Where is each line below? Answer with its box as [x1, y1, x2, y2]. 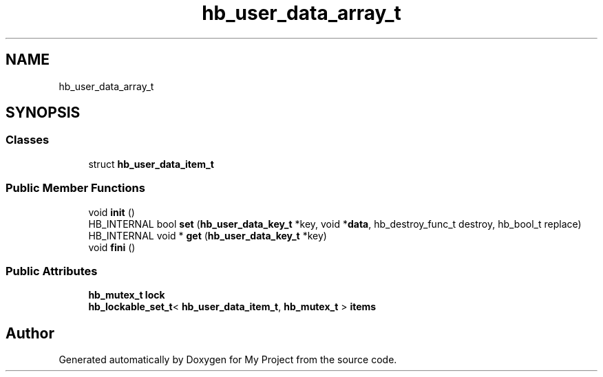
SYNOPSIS [6, 104, 81, 122]
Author [6, 324, 54, 342]
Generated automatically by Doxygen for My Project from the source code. [59, 354, 397, 366]
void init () [88, 206, 135, 218]
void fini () [88, 241, 136, 253]
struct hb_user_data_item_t [88, 158, 214, 170]
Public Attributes [6, 263, 98, 278]
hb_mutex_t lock [88, 289, 165, 301]
